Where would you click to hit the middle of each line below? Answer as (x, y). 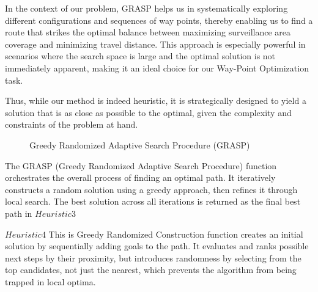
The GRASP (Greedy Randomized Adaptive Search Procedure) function (141, 165)
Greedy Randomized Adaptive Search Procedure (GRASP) (140, 144)
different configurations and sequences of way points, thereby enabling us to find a (159, 20)
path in (19, 213)
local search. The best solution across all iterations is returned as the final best (153, 201)
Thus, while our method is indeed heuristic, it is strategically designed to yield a (156, 100)
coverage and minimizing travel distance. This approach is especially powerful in (155, 44)
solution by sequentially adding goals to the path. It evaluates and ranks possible (157, 246)
